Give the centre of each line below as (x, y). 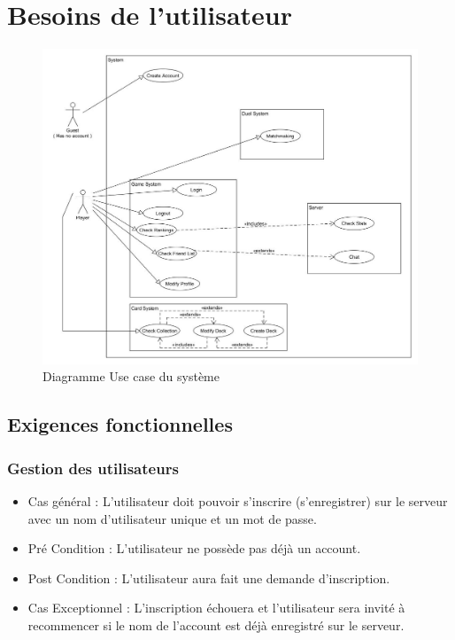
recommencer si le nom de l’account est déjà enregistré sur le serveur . (216, 624)
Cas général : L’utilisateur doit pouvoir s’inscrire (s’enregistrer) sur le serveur (238, 500)
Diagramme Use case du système (131, 376)
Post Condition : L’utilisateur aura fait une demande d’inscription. (209, 578)
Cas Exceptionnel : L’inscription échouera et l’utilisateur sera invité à (216, 608)
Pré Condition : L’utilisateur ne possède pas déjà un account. (194, 548)
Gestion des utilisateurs (93, 468)
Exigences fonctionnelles (120, 424)
